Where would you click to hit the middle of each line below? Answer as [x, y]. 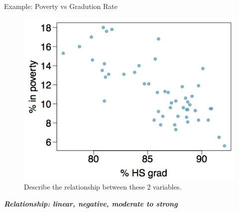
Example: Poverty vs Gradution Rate [61, 6]
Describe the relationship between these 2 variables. [103, 187]
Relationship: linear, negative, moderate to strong [91, 204]
